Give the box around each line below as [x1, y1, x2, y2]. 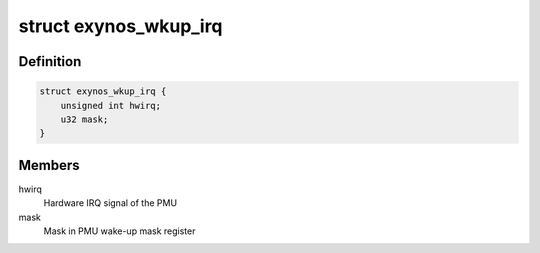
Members [18, 156, 80, 174]
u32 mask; [60, 113, 109, 125]
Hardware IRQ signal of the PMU [43, 197, 178, 209]
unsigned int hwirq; [60, 100, 162, 111]
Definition [18, 53, 82, 70]
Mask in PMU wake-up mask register [43, 225, 196, 237]
